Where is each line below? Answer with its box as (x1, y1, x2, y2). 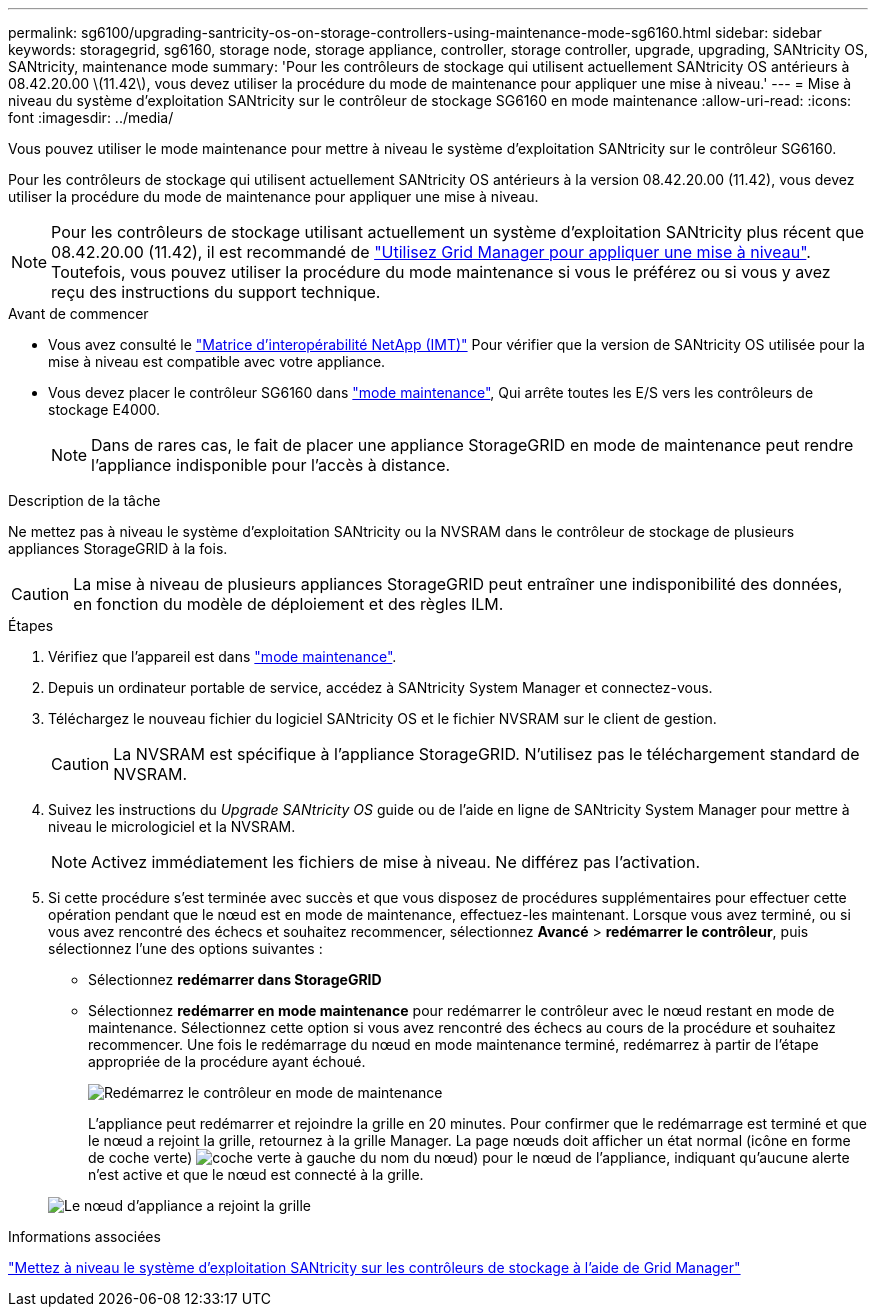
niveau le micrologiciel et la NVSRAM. (48, 818, 296, 835)
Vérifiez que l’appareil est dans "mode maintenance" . (48, 648, 397, 665)
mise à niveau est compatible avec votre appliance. (48, 353, 386, 370)
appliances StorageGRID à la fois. (8, 540, 228, 557)
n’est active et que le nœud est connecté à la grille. (88, 1166, 424, 1183)
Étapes (8, 617, 54, 634)
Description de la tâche (8, 492, 161, 509)
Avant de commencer (8, 305, 149, 322)
